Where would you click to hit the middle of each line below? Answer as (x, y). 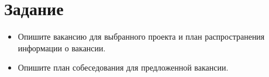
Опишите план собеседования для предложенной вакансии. (123, 67)
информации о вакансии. (62, 48)
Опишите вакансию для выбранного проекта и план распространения (141, 36)
